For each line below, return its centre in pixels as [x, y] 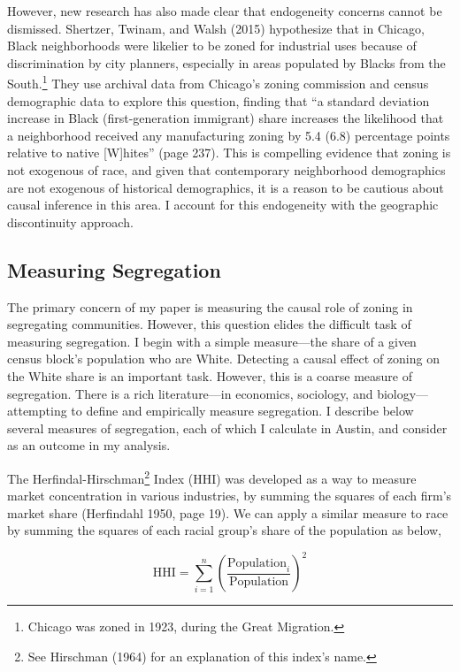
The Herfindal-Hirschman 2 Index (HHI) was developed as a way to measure [212, 477]
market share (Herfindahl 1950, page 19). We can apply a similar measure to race [228, 512]
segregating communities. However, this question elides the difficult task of [209, 324]
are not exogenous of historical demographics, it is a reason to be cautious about [226, 187]
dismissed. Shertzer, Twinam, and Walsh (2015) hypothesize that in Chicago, [216, 28]
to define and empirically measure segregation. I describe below [242, 411]
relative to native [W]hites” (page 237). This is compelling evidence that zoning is [229, 153]
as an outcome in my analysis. [89, 445]
